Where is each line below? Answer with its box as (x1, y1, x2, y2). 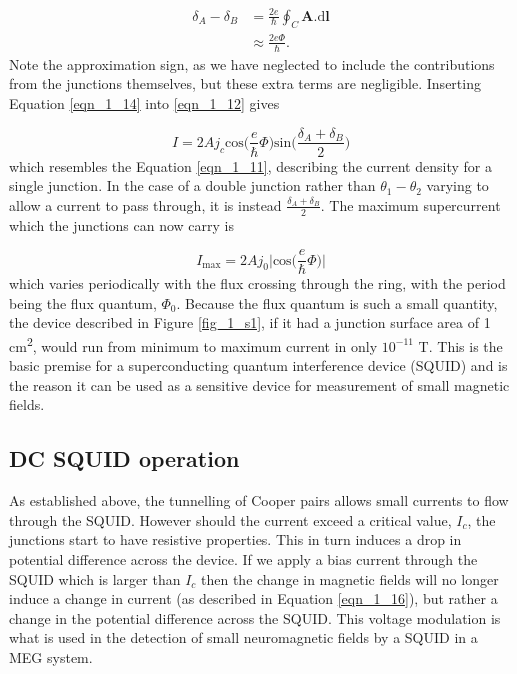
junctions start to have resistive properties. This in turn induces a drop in (9, 529, 462, 550)
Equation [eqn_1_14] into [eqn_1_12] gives (9, 92, 280, 113)
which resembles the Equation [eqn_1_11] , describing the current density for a (9, 155, 492, 176)
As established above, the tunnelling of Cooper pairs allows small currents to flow (9, 490, 509, 511)
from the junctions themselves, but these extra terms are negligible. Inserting (9, 73, 481, 94)
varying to (426, 175, 489, 196)
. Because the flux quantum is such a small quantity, (176, 292, 498, 313)
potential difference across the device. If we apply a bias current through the (9, 549, 478, 570)
